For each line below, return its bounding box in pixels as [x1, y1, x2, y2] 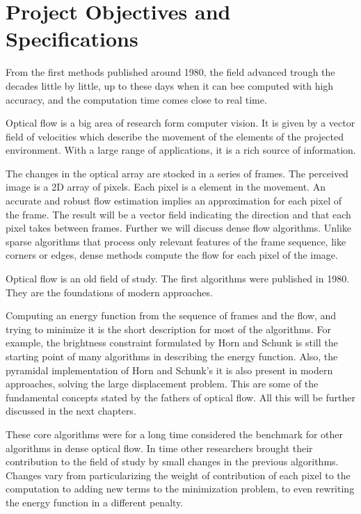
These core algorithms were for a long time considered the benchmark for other [6, 426, 344, 441]
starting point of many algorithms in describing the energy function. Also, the [6, 349, 338, 363]
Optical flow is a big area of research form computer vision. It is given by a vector [6, 115, 355, 130]
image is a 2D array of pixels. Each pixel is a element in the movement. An [6, 179, 326, 194]
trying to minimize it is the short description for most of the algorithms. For [6, 321, 331, 336]
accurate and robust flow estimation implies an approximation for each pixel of [6, 193, 342, 208]
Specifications [6, 24, 138, 53]
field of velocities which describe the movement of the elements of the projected [6, 129, 344, 143]
